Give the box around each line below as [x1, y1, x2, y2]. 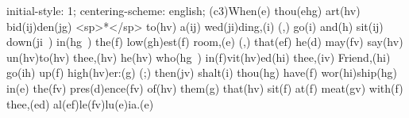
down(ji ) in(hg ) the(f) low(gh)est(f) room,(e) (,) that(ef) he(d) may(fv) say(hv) [6, 33, 403, 50]
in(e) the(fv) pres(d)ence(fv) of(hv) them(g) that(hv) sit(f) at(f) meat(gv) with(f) [6, 79, 403, 96]
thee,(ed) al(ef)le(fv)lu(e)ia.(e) [6, 95, 154, 112]
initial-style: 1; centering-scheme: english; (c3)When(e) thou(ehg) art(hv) [6, 2, 361, 18]
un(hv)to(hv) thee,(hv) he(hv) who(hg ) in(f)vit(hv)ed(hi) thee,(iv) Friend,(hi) [6, 48, 391, 65]
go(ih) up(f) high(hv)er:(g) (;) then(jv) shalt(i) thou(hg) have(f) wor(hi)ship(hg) [6, 64, 397, 81]
